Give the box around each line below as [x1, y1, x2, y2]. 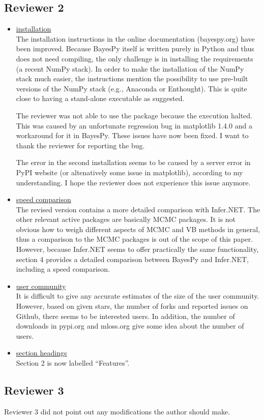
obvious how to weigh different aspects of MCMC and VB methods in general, [16, 223, 260, 234]
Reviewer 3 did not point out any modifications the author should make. [4, 406, 230, 416]
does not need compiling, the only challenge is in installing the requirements [16, 53, 253, 63]
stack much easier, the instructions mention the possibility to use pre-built [16, 73, 248, 84]
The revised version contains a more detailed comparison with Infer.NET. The [16, 204, 260, 214]
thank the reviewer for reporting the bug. [16, 140, 145, 150]
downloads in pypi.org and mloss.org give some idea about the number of [16, 320, 244, 331]
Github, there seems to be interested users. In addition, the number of [16, 310, 235, 321]
